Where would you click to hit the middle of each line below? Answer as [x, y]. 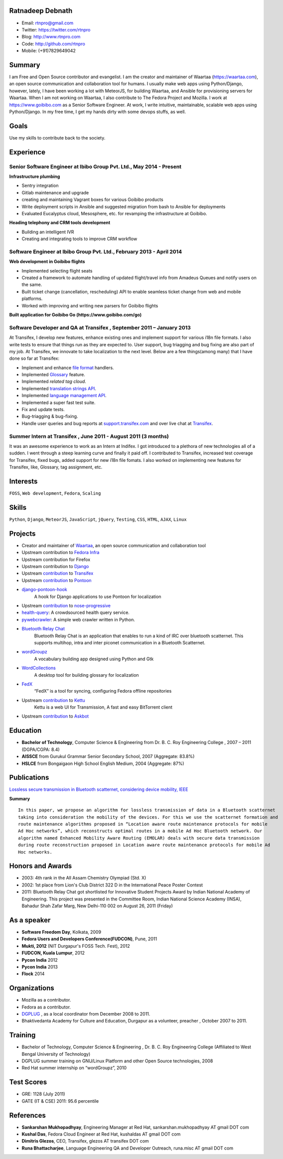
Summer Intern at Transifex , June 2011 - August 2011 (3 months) [89, 436]
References [27, 1115]
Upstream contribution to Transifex [58, 574]
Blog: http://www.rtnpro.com [51, 37]
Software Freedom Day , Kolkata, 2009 [62, 932]
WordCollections [39, 668]
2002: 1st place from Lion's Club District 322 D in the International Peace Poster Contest [112, 885]
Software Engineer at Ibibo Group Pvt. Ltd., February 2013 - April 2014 [95, 252]
